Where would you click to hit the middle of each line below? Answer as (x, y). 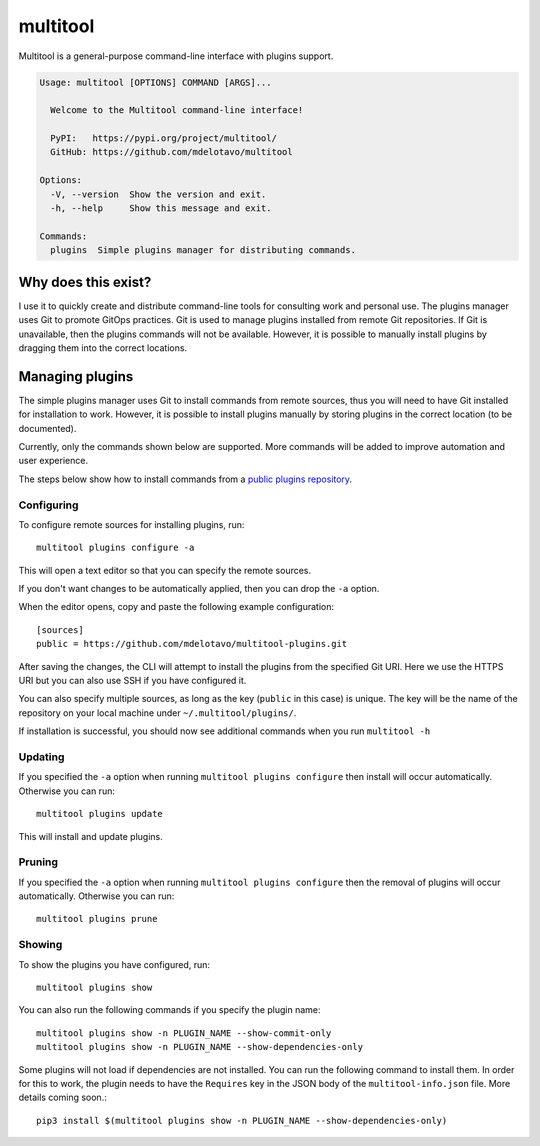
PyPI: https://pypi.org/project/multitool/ (163, 138)
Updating (41, 757)
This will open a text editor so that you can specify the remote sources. (165, 570)
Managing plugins (76, 376)
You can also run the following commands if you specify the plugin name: (169, 1010)
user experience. (53, 461)
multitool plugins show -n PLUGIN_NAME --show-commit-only (184, 1033)
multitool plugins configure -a (115, 548)
